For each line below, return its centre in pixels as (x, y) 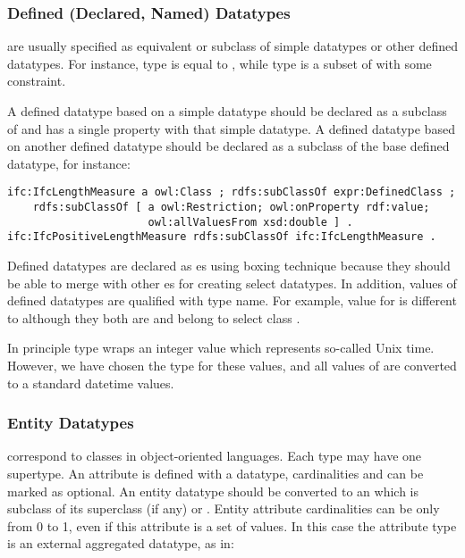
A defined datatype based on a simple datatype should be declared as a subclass (227, 111)
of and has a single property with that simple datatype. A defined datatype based (231, 128)
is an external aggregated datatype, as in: (121, 543)
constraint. (37, 81)
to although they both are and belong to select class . (154, 317)
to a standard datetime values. (91, 383)
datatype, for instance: (69, 163)
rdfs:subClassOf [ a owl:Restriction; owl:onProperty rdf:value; (231, 208)
